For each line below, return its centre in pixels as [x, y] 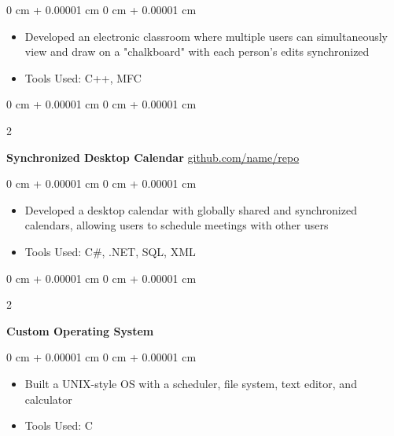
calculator [48, 399]
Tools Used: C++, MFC [83, 77]
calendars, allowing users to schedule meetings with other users [177, 225]
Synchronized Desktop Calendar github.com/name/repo [153, 157]
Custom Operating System [80, 330]
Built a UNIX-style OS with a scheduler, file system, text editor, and [191, 383]
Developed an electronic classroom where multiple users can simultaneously [206, 36]
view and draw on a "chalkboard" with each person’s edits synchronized [197, 51]
